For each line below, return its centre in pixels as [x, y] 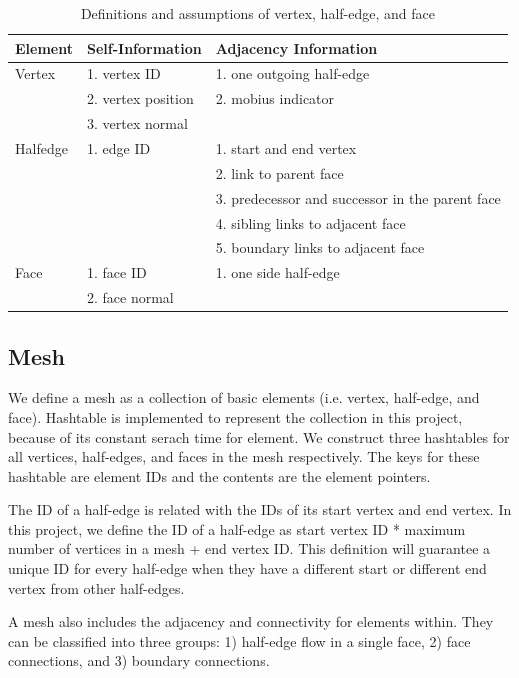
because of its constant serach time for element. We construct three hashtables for [259, 436]
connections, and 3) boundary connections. [139, 660]
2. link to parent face [279, 172]
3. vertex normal [137, 123]
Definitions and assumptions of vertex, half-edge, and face [257, 13]
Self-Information [144, 47]
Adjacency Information [296, 47]
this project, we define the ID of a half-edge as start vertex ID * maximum [237, 528]
